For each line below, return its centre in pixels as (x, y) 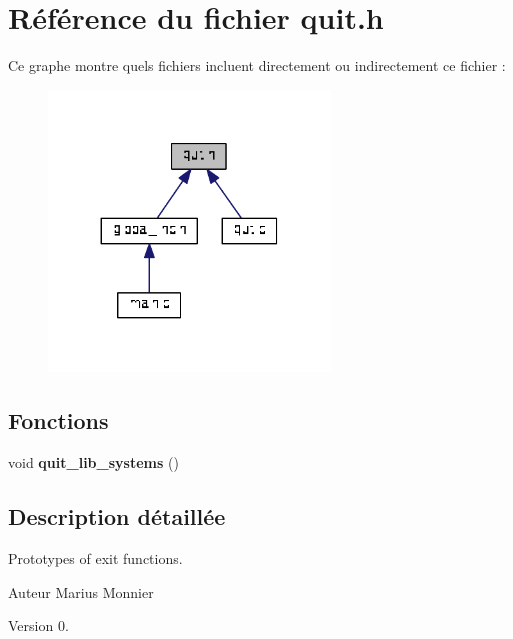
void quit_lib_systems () (93, 462)
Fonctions (58, 420)
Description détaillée (117, 516)
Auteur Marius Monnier (81, 591)
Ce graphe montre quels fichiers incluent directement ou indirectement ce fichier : (257, 65)
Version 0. (38, 625)
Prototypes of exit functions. (95, 557)
